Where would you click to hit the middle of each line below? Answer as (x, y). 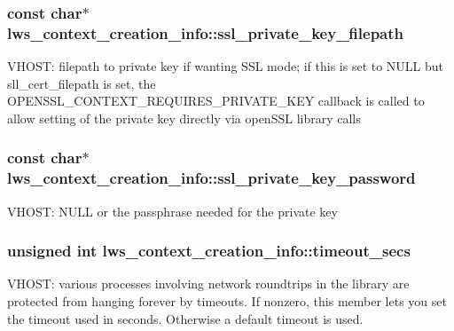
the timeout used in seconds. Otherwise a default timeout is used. (185, 318)
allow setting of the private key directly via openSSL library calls (184, 118)
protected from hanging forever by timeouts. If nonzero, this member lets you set (227, 301)
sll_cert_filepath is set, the (82, 83)
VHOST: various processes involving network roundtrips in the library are (208, 284)
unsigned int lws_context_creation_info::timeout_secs (209, 251)
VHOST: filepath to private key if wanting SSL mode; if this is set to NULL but (226, 66)
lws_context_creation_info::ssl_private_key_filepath (206, 32)
